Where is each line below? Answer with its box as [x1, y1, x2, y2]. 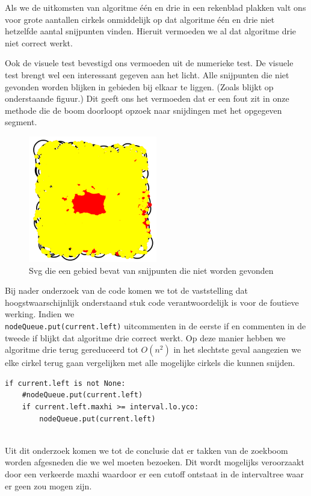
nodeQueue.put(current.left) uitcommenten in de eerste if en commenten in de [5, 319, 306, 332]
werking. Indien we [5, 308, 75, 320]
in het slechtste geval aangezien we [173, 343, 301, 356]
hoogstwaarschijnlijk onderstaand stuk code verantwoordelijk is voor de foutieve [5, 296, 299, 308]
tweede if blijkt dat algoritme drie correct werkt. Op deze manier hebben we [5, 331, 286, 344]
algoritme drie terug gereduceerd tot [5, 343, 138, 356]
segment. [5, 116, 37, 128]
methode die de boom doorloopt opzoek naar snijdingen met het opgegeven [5, 104, 282, 116]
